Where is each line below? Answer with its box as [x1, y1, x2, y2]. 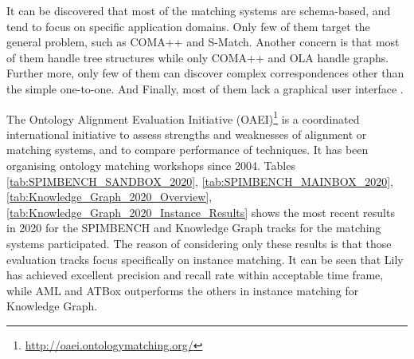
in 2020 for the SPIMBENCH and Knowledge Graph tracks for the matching [6, 219, 381, 236]
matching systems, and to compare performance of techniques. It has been [6, 141, 369, 158]
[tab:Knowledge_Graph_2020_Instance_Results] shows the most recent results [6, 203, 395, 220]
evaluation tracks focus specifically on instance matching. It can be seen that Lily [6, 251, 404, 267]
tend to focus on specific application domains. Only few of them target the [6, 18, 370, 34]
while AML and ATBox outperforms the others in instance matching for [6, 282, 359, 298]
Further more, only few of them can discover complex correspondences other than [6, 65, 404, 81]
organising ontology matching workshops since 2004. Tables [6, 157, 295, 173]
